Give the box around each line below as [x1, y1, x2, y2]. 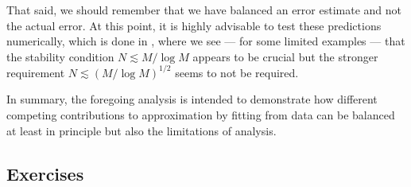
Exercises [6, 161, 84, 185]
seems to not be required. [175, 64, 299, 80]
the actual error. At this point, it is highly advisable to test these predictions [6, 17, 382, 33]
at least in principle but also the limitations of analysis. [6, 122, 277, 138]
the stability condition [6, 48, 114, 64]
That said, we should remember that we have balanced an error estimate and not [6, 2, 401, 18]
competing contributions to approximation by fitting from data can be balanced [6, 107, 395, 123]
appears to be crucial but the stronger [192, 48, 378, 64]
